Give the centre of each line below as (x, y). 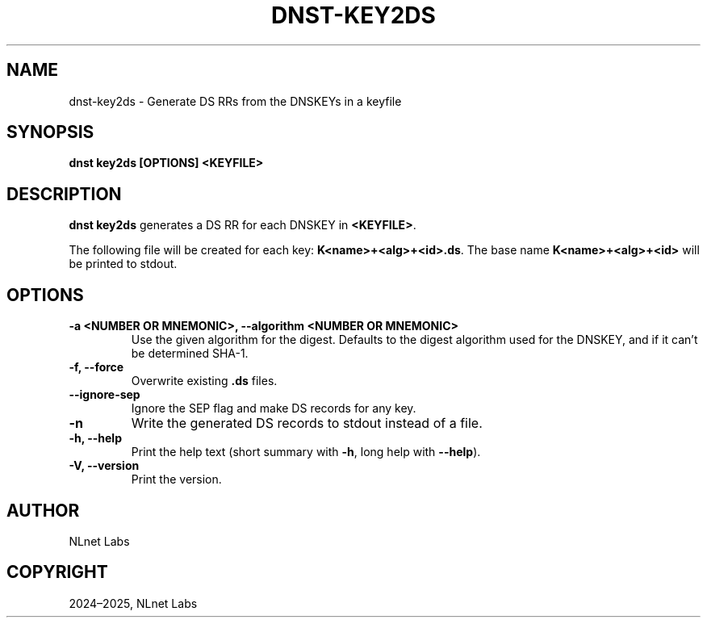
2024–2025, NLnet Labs (133, 603)
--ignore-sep (105, 395)
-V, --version (104, 466)
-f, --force (96, 367)
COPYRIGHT (57, 572)
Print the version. (176, 480)
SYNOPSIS (50, 132)
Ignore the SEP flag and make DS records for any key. (274, 408)
